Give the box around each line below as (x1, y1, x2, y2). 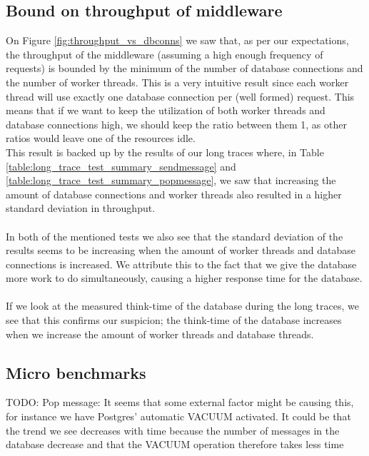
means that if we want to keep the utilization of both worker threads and (6, 103, 325, 118)
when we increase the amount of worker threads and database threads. (6, 326, 314, 341)
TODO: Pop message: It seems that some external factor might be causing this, (6, 395, 354, 410)
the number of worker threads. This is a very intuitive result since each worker (6, 74, 349, 89)
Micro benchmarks (6, 361, 146, 383)
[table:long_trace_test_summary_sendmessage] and (6, 158, 236, 173)
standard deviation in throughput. (6, 201, 156, 216)
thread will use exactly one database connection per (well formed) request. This (6, 88, 355, 103)
